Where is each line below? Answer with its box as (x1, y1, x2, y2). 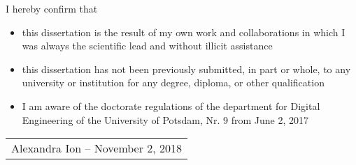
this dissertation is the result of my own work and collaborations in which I (22, 24, 346, 39)
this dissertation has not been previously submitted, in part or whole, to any (22, 61, 351, 76)
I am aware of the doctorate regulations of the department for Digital (22, 98, 320, 113)
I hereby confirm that (6, 1, 98, 15)
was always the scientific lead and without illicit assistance (22, 38, 273, 53)
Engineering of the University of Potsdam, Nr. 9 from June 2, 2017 (22, 112, 309, 127)
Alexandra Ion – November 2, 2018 (11, 140, 183, 157)
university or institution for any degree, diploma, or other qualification (22, 75, 325, 90)
